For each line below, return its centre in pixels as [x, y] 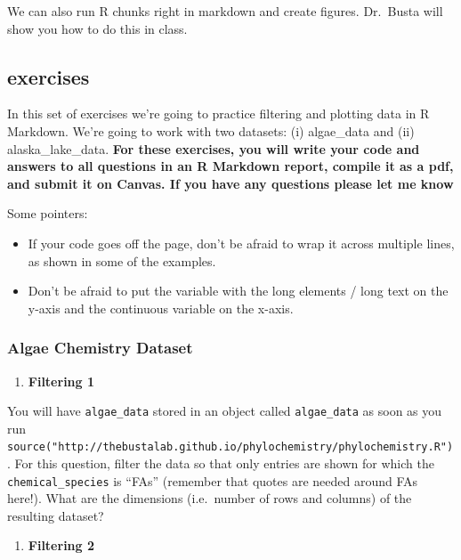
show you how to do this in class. [97, 28]
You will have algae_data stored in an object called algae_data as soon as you [225, 411]
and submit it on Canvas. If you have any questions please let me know [230, 183]
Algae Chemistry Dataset [100, 348]
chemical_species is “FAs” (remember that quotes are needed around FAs [213, 480]
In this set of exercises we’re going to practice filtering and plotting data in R [218, 114]
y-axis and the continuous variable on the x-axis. [161, 308]
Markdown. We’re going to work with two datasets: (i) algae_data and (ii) [211, 130]
